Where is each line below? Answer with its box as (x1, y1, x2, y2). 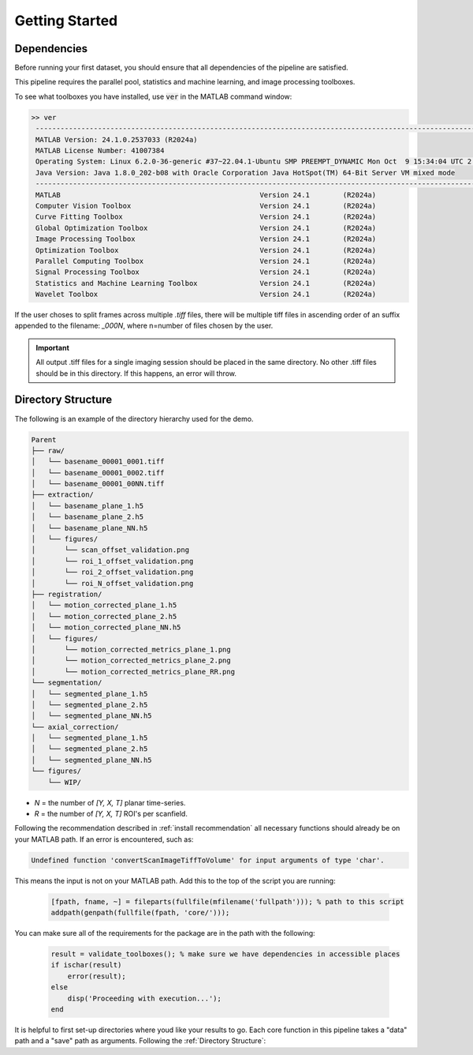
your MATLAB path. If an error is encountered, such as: (14, 834, 194, 844)
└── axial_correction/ (31, 723, 119, 731)
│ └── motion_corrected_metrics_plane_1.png (31, 644, 232, 654)
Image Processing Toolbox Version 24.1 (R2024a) (35, 235, 377, 244)
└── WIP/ (47, 778, 82, 787)
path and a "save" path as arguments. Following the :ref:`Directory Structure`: (14, 1036, 266, 1046)
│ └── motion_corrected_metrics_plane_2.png (31, 656, 232, 665)
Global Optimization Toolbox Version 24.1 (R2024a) (35, 223, 377, 232)
